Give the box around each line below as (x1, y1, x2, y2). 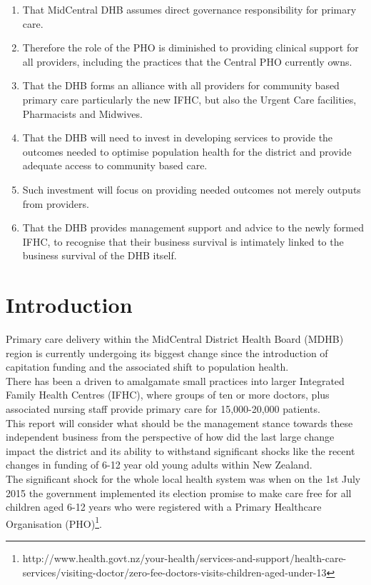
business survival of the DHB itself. (22, 248, 177, 263)
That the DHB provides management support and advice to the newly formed (22, 220, 365, 235)
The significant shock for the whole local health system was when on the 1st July (6, 471, 361, 486)
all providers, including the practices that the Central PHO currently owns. (22, 54, 352, 69)
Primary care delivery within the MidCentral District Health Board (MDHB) (6, 331, 344, 346)
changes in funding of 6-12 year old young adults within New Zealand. (6, 457, 312, 472)
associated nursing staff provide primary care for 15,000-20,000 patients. (6, 401, 320, 416)
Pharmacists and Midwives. (22, 106, 143, 121)
